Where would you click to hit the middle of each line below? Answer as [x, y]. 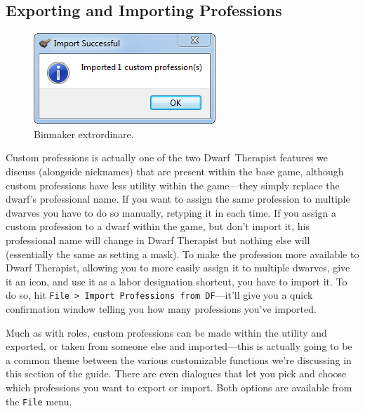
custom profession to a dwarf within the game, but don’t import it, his [158, 226]
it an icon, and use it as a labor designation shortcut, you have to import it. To [177, 281]
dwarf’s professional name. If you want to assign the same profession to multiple [178, 199]
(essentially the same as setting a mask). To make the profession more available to [182, 254]
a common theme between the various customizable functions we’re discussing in [179, 359]
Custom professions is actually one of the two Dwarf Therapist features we [167, 157]
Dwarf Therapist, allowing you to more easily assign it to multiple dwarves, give [178, 268]
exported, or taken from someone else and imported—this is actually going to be [179, 346]
